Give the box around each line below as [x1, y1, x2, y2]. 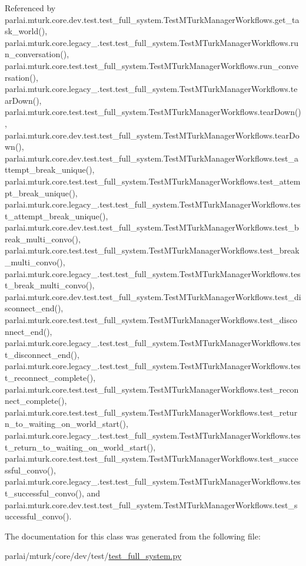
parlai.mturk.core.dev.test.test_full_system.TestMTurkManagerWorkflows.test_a [5, 152, 298, 164]
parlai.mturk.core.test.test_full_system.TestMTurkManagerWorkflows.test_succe [5, 452, 298, 465]
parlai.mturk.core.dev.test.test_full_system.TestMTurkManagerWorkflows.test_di [5, 290, 301, 302]
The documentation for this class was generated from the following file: [5, 529, 261, 542]
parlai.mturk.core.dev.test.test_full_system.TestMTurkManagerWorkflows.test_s [5, 498, 298, 511]
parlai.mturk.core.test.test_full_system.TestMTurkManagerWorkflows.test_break [5, 244, 300, 256]
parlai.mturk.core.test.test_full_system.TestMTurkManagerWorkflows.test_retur [5, 406, 298, 418]
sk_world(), [5, 25, 48, 37]
